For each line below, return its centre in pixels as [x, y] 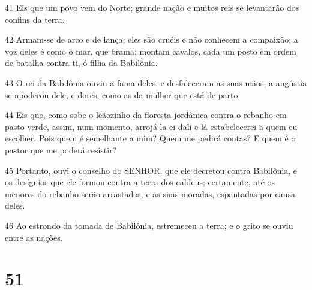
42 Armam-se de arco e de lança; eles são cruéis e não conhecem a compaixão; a [151, 39]
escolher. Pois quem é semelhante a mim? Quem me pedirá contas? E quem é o [150, 138]
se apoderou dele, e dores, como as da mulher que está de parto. [123, 94]
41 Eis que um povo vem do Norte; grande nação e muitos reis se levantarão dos [152, 7]
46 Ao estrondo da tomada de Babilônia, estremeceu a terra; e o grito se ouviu [149, 225]
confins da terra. [35, 19]
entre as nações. [34, 237]
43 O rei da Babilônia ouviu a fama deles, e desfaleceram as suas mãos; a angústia [156, 82]
